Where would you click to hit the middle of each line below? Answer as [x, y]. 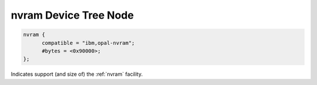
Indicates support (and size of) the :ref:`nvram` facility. [77, 74]
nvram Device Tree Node [72, 15]
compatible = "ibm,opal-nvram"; [88, 43]
